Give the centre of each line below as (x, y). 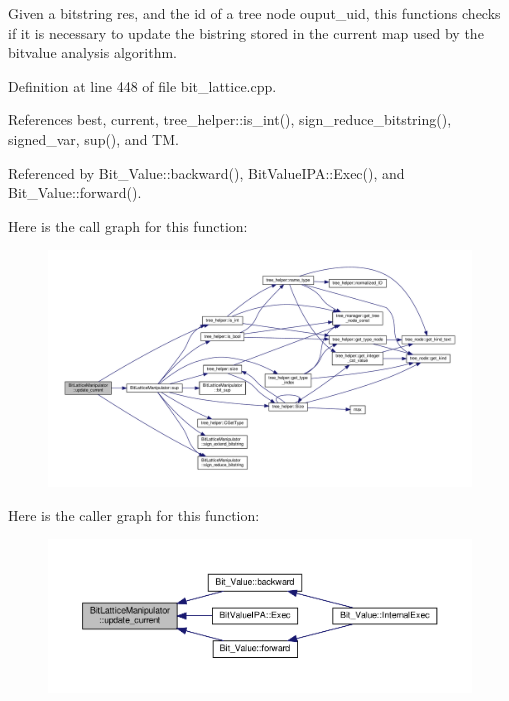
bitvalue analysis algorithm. (92, 52)
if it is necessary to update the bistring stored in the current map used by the (246, 32)
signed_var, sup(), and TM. (93, 138)
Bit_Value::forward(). (75, 192)
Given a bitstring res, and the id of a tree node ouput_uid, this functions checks (254, 13)
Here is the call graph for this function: (128, 225)
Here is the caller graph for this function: (134, 514)
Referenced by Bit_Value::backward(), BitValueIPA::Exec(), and (206, 172)
